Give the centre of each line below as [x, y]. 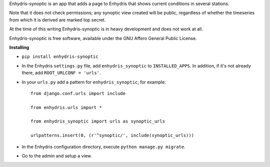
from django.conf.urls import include [78, 93]
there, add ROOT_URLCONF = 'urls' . [61, 73]
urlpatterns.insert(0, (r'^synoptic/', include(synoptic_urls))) [112, 135]
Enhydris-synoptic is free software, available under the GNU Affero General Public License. [103, 38]
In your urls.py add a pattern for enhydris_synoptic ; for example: [94, 82]
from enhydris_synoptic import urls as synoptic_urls [98, 121]
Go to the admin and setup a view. [57, 156]
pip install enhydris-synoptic [60, 57]
